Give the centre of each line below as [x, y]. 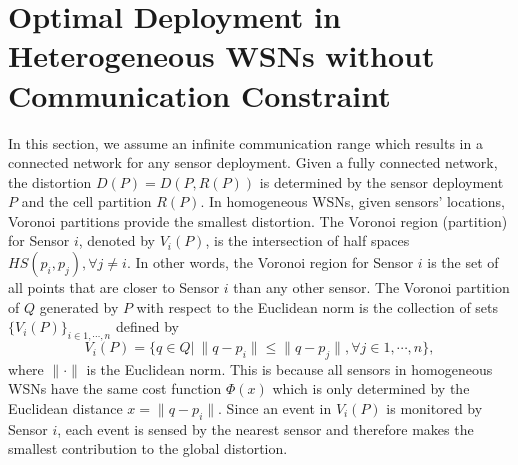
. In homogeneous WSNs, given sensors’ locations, [352, 201]
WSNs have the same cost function [115, 388]
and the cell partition [86, 201]
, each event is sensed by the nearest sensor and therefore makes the [265, 428]
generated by [79, 306]
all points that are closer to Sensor [114, 287]
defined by [147, 326]
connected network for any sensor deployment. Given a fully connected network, [253, 162]
